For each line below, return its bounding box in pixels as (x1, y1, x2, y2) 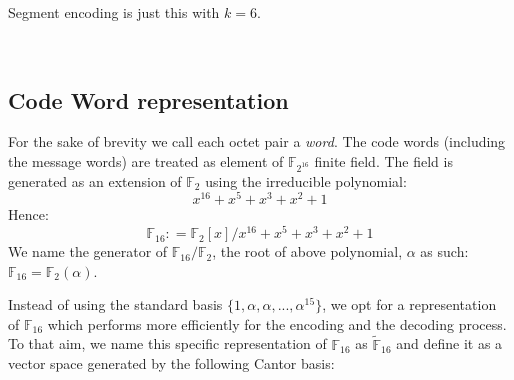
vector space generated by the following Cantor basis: (8, 353, 335, 374)
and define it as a (396, 333, 503, 354)
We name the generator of (8, 241, 168, 262)
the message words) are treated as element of (8, 150, 284, 171)
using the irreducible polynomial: (205, 170, 407, 191)
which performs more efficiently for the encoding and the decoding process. (47, 313, 507, 334)
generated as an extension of (8, 170, 182, 191)
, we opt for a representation (322, 294, 497, 315)
